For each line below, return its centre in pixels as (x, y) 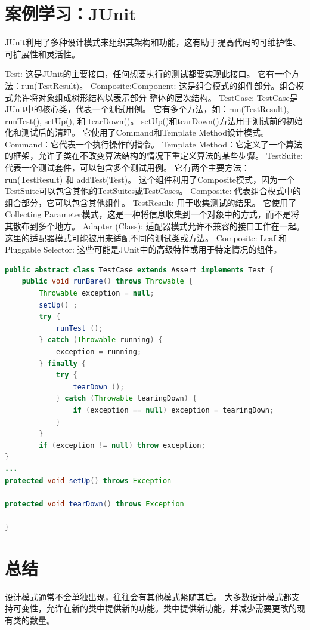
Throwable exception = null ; (97, 293)
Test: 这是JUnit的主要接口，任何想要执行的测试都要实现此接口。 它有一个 (148, 74)
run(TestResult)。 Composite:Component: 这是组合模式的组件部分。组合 (159, 85)
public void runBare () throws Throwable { (107, 282)
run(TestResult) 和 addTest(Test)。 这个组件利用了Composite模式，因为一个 (150, 179)
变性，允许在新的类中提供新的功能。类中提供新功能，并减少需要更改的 (159, 608)
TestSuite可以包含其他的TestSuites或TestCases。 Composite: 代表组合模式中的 (153, 191)
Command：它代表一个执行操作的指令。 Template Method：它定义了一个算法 (154, 144)
